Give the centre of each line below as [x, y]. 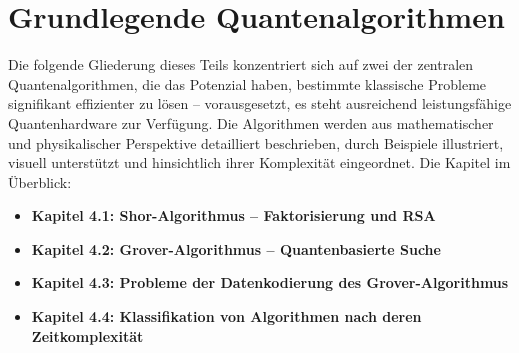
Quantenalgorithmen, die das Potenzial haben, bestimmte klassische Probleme [247, 83]
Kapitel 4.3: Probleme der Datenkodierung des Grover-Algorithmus [270, 282]
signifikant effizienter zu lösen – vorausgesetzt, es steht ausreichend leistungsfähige [260, 103]
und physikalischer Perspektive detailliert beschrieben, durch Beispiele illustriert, [256, 142]
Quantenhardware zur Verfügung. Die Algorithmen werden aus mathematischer [251, 122]
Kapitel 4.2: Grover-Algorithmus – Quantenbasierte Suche [236, 248]
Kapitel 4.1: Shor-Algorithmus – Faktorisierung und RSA [233, 215]
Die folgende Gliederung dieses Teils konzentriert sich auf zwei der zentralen [241, 64]
